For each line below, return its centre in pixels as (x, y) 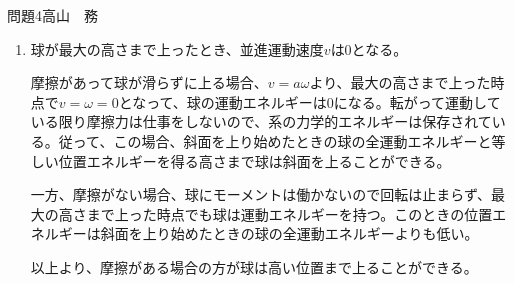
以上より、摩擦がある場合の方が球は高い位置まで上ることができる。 (254, 266)
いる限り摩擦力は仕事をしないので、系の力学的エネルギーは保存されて (261, 121)
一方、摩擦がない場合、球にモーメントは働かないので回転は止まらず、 (260, 194)
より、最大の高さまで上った (400, 82)
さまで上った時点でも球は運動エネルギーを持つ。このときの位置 (282, 213)
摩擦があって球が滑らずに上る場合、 (149, 82)
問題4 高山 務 (52, 15)
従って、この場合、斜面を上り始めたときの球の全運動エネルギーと (275, 140)
